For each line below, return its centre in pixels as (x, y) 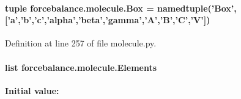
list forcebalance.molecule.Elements (81, 67)
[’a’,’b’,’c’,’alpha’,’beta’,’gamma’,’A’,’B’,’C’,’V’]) (108, 20)
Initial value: (32, 90)
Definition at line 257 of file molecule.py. (81, 43)
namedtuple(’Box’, (197, 8)
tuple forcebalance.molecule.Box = (80, 8)
